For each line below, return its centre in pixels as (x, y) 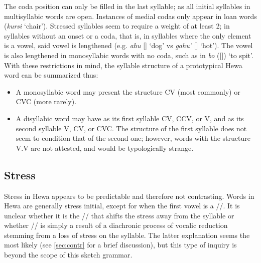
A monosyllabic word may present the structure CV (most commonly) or (128, 91)
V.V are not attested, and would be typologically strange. (105, 148)
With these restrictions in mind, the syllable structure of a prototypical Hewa (123, 65)
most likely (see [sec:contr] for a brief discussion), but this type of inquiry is (120, 245)
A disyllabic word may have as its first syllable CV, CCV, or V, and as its (130, 118)
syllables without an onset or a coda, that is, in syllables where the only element (128, 35)
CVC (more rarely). (46, 101)
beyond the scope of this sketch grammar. (68, 255)
